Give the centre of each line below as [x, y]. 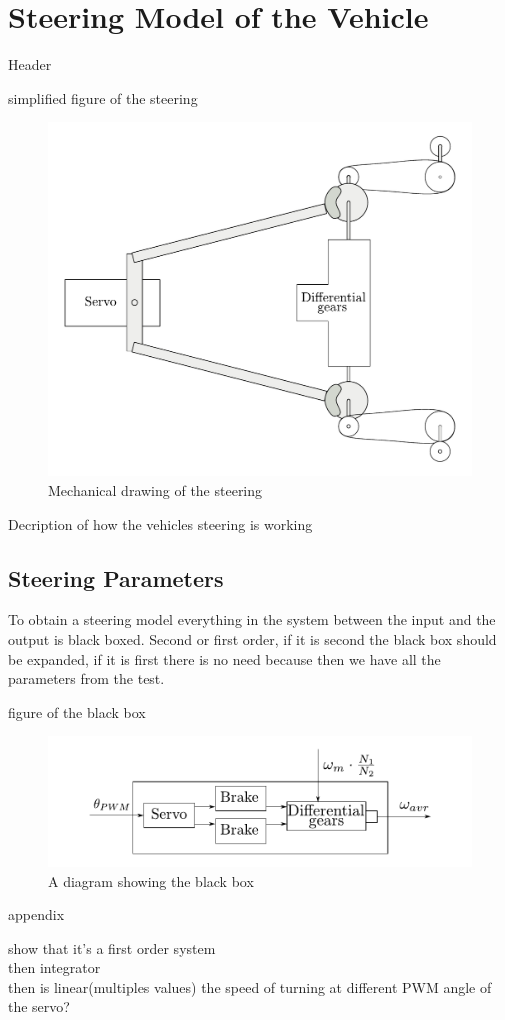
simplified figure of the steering [103, 97]
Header [30, 64]
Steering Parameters [116, 577]
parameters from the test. [86, 678]
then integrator [54, 967]
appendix [36, 914]
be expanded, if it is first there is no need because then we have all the [224, 658]
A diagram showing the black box [151, 880]
